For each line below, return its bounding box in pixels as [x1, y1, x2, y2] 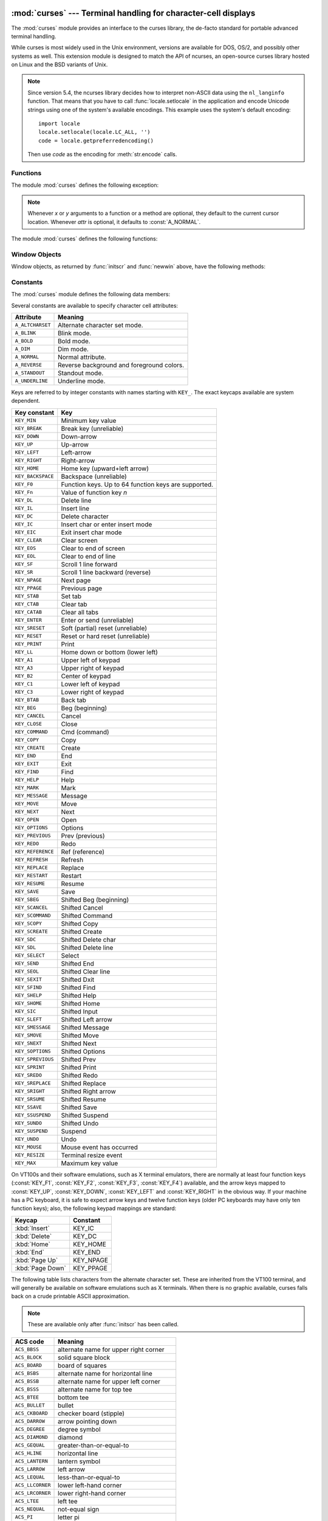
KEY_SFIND [15, 984, 43, 991]
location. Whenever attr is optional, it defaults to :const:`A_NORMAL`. [27, 218, 200, 225]
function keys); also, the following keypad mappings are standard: [11, 1205, 177, 1212]
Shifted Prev [61, 1055, 97, 1063]
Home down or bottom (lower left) [61, 648, 158, 656]
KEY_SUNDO [15, 1120, 43, 1127]
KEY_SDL [15, 944, 36, 951]
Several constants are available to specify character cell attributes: [11, 302, 179, 309]
